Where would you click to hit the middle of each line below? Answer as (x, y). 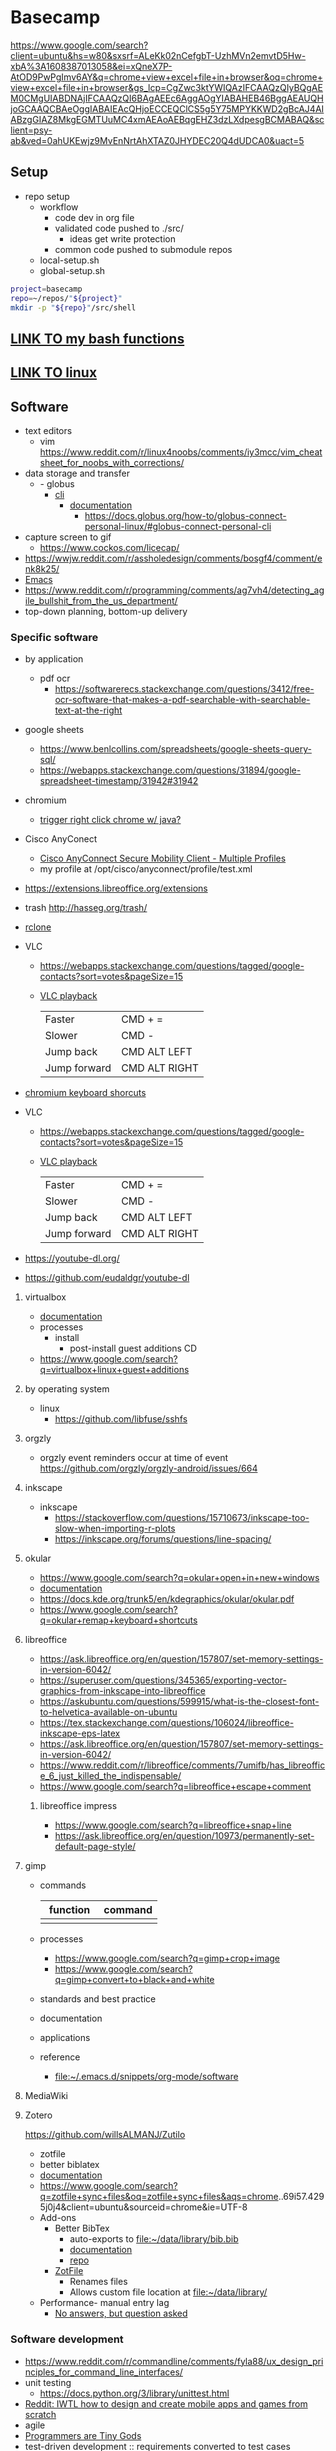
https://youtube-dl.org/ (72, 1258)
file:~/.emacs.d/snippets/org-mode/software (146, 2077)
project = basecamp (46, 289)
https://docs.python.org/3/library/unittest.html (134, 2393)
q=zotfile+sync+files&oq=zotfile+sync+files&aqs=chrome (159, 2197)
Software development (67, 2339)
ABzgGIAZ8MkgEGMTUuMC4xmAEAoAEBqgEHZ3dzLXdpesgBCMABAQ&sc (167, 119)
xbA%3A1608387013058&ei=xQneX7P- (91, 66)
